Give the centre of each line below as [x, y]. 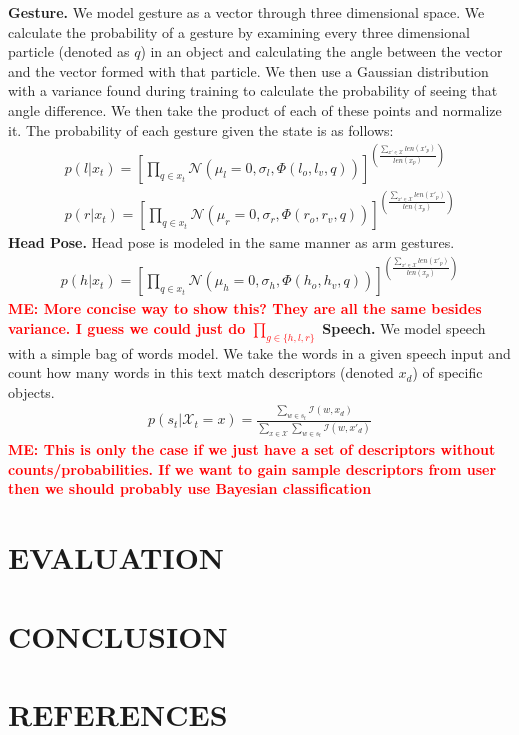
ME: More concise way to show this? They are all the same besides [245, 308]
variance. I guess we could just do [127, 327]
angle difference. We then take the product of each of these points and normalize [255, 109]
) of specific [447, 372]
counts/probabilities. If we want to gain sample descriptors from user [252, 468]
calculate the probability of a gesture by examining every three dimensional [239, 31]
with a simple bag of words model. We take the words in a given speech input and [259, 352]
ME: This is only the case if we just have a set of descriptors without [252, 449]
